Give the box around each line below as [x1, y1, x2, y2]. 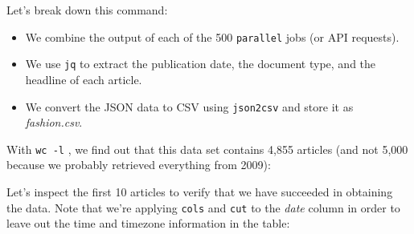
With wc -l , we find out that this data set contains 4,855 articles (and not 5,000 [6, 140, 408, 157]
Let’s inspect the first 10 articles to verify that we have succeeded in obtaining [6, 184, 393, 200]
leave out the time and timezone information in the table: [6, 215, 290, 232]
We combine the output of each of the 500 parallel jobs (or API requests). [25, 28, 400, 45]
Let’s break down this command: [6, 2, 168, 18]
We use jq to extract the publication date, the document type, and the [25, 55, 376, 72]
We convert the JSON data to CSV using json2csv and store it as [25, 98, 354, 115]
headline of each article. [25, 71, 142, 87]
